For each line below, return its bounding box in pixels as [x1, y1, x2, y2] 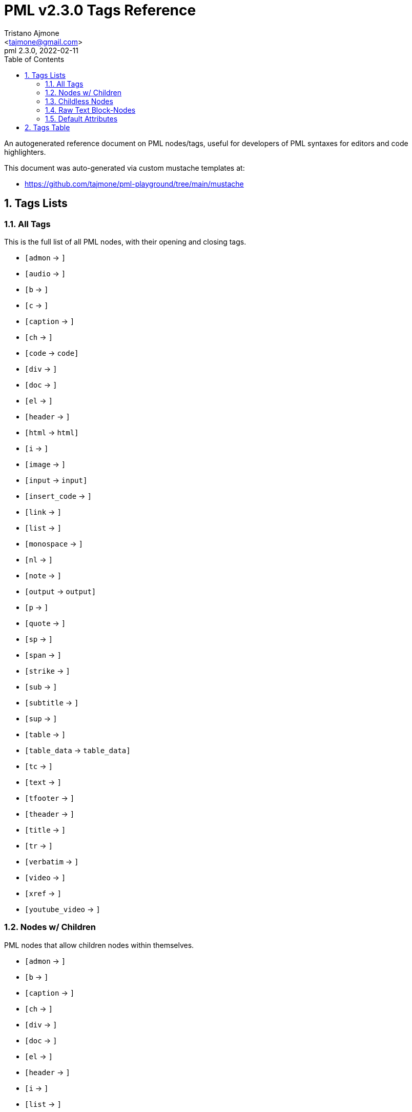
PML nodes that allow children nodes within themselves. [4, 940, 194, 949]
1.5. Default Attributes [45, 114, 118, 123]
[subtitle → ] [25, 698, 79, 707]
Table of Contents [4, 54, 65, 64]
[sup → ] [25, 714, 57, 723]
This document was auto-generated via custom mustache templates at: [4, 163, 245, 172]
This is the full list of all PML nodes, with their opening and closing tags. [4, 237, 246, 246]
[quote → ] [25, 618, 66, 628]
